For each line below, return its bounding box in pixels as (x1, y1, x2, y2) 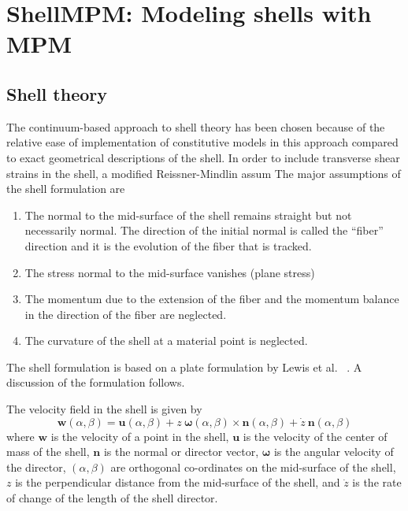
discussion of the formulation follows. (6, 374, 185, 391)
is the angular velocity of (273, 443, 394, 460)
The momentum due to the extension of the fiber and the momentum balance (24, 291, 399, 307)
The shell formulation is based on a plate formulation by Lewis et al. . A (6, 358, 362, 375)
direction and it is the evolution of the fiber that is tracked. (24, 237, 312, 254)
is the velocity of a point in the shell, (50, 428, 229, 444)
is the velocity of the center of (243, 428, 388, 444)
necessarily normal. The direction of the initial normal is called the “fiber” (24, 222, 384, 239)
